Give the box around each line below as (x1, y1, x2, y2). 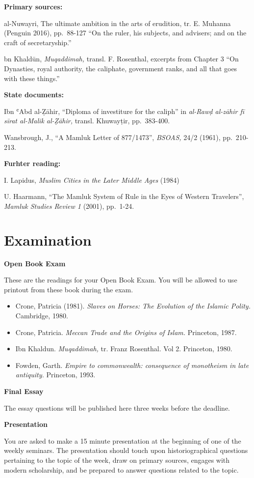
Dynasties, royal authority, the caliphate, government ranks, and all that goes (4, 63, 237, 73)
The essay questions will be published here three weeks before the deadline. (4, 402, 230, 413)
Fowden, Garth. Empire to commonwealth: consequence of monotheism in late (15, 360, 249, 370)
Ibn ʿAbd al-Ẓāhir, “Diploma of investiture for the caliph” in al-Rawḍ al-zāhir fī (4, 106, 245, 116)
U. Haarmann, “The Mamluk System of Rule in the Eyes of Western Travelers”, (4, 191, 244, 201)
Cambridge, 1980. (15, 310, 68, 320)
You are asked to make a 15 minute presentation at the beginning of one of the (4, 435, 241, 446)
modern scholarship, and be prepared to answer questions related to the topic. (4, 464, 239, 475)
